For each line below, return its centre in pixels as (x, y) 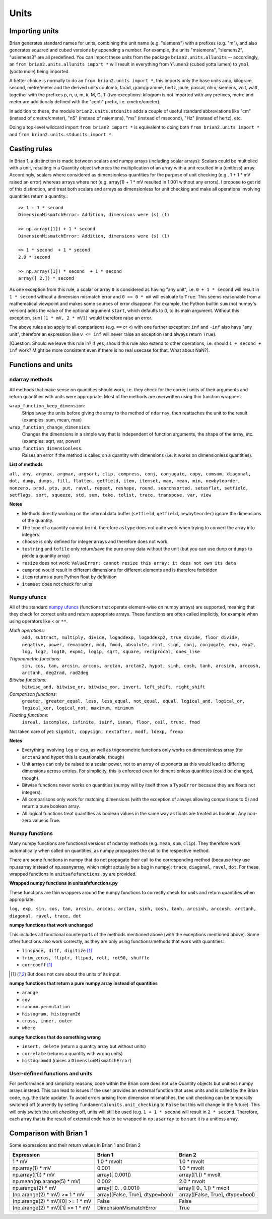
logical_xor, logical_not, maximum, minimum (78, 708)
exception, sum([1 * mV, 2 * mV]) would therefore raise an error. (81, 318)
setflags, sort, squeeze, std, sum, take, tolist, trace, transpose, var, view (110, 495)
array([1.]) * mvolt (200, 1175)
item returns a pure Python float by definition (69, 577)
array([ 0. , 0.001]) (119, 1188)
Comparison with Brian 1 (48, 1133)
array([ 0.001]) (114, 1175)
